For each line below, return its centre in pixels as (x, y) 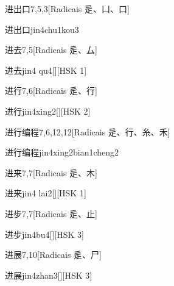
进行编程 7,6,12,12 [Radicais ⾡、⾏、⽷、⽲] (88, 131)
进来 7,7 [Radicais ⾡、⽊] (51, 172)
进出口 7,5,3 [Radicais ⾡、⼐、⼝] (67, 9)
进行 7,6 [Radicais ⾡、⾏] (51, 91)
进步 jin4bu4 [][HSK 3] (44, 234)
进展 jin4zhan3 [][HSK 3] (49, 275)
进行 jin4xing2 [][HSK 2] (48, 111)
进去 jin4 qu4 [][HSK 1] (46, 70)
